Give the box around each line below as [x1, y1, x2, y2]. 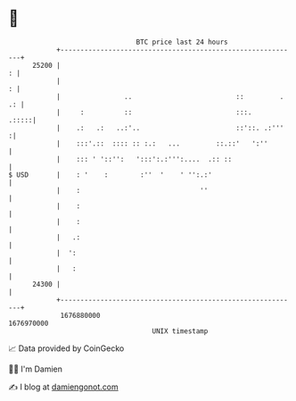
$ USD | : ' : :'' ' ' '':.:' [8, 170, 213, 180]
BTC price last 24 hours [136, 38, 228, 46]
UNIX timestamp [152, 326, 209, 336]
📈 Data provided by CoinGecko [8, 343, 125, 354]
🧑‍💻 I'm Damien [8, 363, 63, 374]
